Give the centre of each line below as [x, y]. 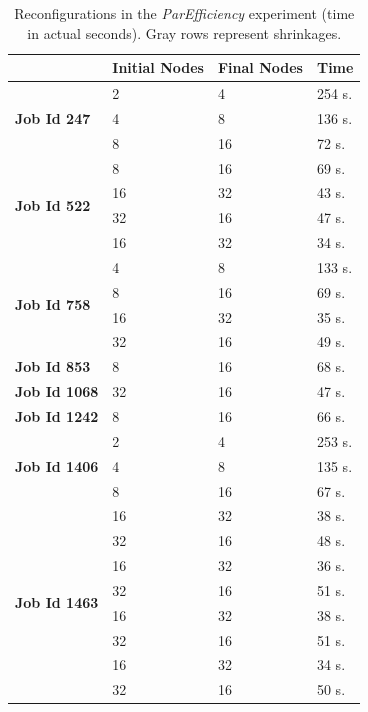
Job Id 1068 [57, 391]
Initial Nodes [158, 67]
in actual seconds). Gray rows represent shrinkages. [184, 32]
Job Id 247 [53, 117]
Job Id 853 [53, 366]
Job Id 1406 [57, 465]
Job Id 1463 [57, 602]
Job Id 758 [53, 304]
